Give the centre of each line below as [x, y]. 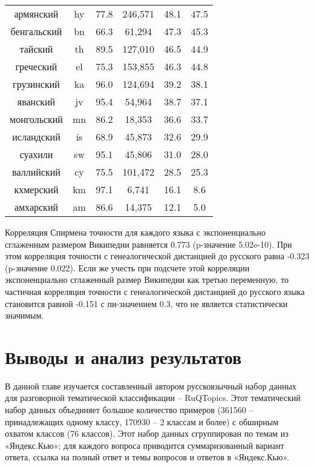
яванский [36, 101]
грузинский [36, 84]
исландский [36, 137]
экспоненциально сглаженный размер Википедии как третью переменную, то [147, 280]
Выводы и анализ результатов [123, 356]
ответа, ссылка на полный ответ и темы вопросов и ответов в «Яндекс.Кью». [147, 457]
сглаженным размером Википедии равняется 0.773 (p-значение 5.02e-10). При [149, 244]
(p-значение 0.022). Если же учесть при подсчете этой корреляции [127, 267]
